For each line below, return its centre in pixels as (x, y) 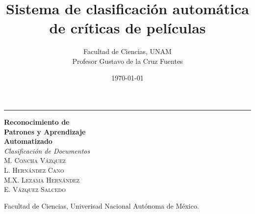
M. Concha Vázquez (35, 160)
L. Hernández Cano (34, 170)
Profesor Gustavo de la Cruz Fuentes (127, 61)
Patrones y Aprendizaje (45, 131)
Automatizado (28, 141)
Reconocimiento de (37, 122)
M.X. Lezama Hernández (42, 179)
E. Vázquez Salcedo (35, 189)
